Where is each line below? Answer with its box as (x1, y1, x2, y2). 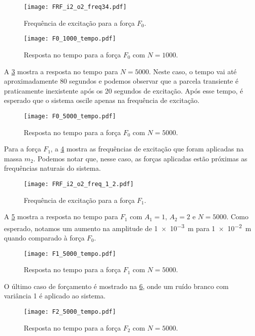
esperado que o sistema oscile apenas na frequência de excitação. (4, 95, 200, 105)
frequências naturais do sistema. (4, 163, 101, 173)
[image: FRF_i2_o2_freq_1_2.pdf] (24, 180, 134, 188)
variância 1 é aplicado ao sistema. (4, 290, 106, 301)
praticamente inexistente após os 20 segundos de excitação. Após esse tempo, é (4, 85, 243, 96)
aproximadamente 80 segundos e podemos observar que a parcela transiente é (4, 76, 239, 86)
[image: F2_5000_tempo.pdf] (24, 308, 116, 316)
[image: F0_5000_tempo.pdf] (24, 112, 116, 120)
